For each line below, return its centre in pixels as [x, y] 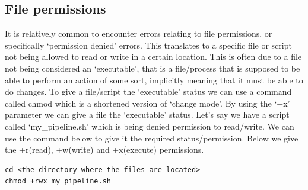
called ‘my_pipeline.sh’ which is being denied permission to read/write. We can [150, 126]
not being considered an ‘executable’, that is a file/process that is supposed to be [153, 68]
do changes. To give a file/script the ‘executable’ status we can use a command [148, 91]
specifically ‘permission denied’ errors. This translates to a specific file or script [148, 45]
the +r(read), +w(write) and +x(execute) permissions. [104, 149]
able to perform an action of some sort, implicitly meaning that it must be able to [154, 80]
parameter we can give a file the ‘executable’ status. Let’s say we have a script [147, 115]
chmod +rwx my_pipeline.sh [58, 181]
